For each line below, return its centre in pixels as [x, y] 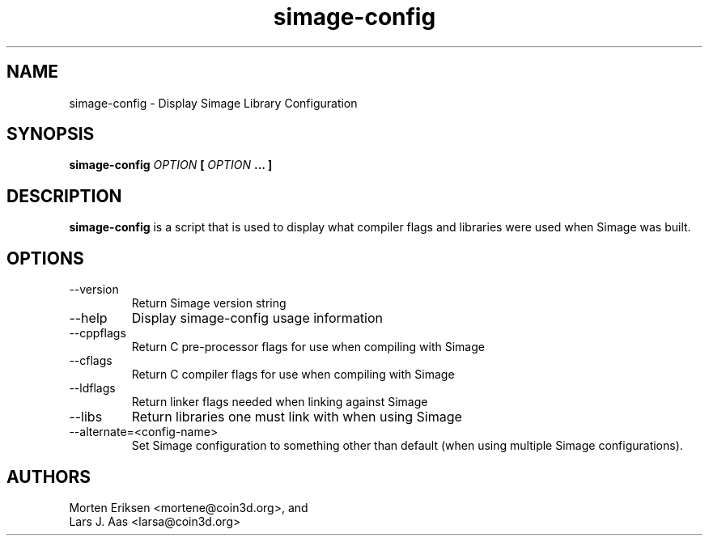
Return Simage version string [209, 303]
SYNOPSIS [51, 134]
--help [88, 318]
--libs [86, 417]
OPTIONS [45, 258]
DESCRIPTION [64, 196]
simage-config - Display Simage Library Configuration [213, 103]
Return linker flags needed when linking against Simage [280, 402]
